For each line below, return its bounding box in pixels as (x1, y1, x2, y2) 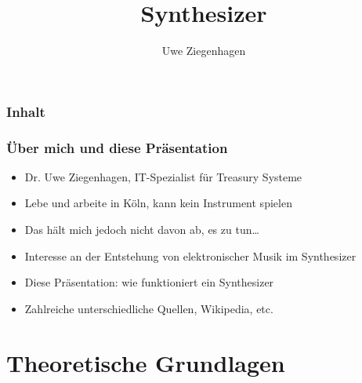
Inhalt (6, 101, 45, 121)
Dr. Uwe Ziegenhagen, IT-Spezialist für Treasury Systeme (24, 168, 302, 184)
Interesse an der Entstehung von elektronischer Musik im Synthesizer (24, 247, 357, 264)
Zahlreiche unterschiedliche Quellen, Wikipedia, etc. (24, 300, 273, 316)
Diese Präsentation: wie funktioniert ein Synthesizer (24, 274, 274, 290)
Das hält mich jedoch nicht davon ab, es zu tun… (24, 221, 259, 238)
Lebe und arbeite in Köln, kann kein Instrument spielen (24, 195, 292, 211)
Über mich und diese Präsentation (6, 137, 228, 157)
